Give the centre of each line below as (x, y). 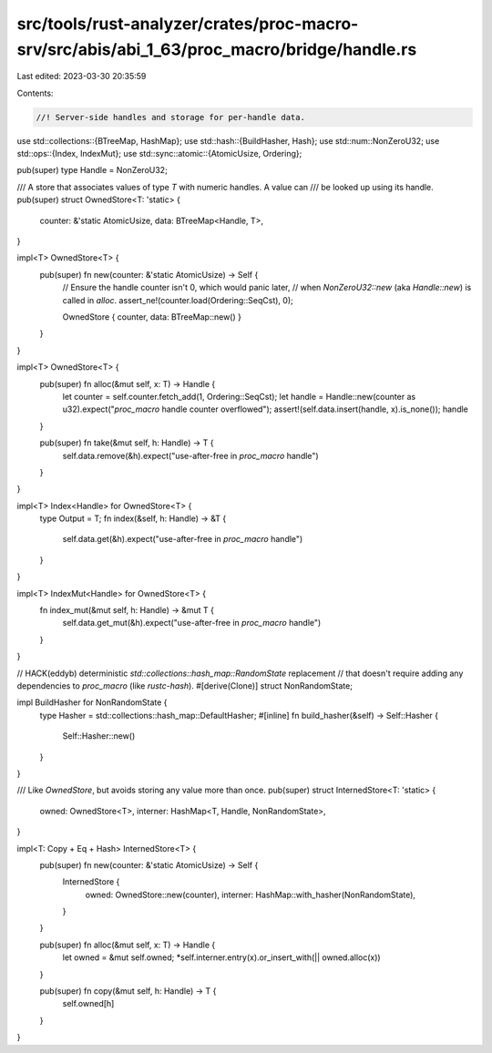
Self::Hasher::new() (99, 736)
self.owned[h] (88, 1004)
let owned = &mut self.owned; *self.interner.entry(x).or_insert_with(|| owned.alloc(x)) (222, 957)
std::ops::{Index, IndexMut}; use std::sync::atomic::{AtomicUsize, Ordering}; (159, 154)
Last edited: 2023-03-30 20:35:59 (82, 77)
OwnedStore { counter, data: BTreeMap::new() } (152, 317)
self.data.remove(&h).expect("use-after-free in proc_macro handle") (190, 455)
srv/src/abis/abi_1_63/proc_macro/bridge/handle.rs (217, 49)
